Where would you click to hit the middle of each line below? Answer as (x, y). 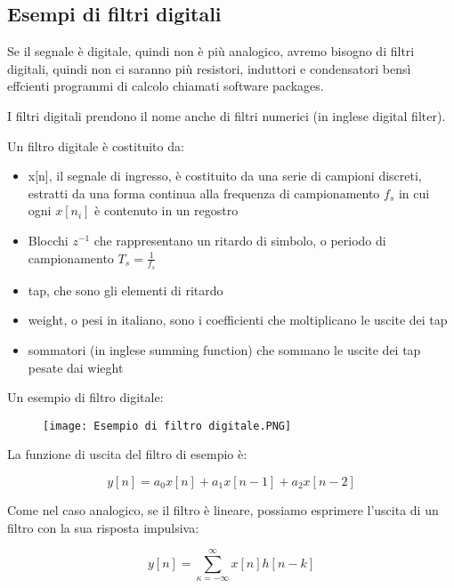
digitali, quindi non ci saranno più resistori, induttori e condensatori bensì (209, 68)
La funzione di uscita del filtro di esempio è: (127, 454)
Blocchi (48, 240)
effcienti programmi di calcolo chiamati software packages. (166, 86)
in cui (414, 193)
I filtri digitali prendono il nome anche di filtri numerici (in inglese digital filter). (227, 115)
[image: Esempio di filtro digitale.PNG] (167, 426)
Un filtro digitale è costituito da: (96, 145)
